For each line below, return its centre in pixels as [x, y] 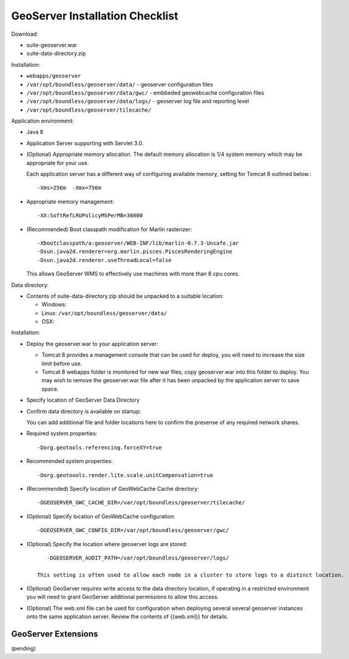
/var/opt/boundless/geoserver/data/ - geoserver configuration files [120, 84]
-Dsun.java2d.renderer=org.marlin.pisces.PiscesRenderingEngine [135, 252]
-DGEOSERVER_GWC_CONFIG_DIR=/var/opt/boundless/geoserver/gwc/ [133, 530]
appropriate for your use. [58, 163]
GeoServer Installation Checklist [95, 16]
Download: [25, 34]
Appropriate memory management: [70, 201]
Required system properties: [62, 433]
